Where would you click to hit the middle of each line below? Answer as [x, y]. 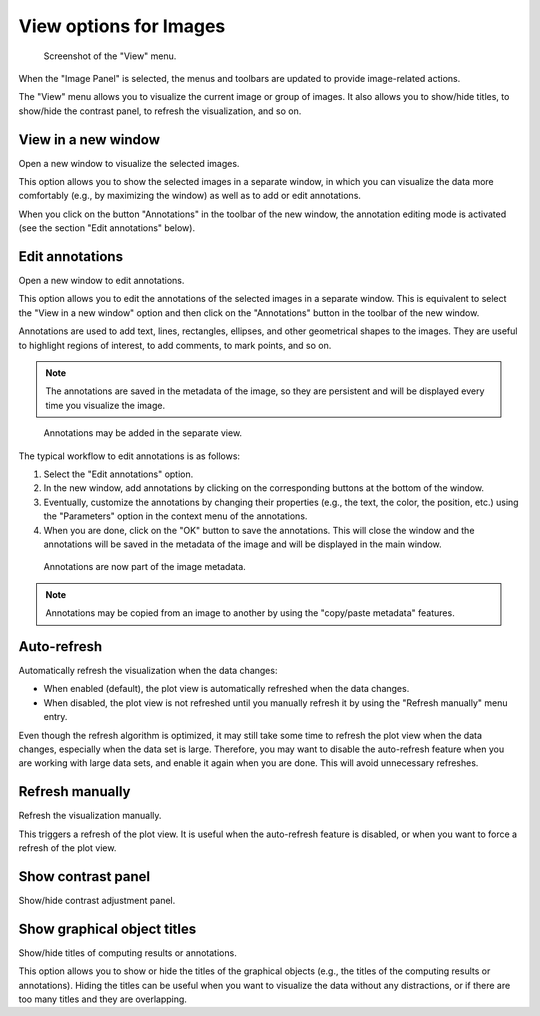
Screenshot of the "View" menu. [110, 56]
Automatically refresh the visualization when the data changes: [148, 671]
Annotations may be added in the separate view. [143, 433]
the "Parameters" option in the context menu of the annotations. [175, 516]
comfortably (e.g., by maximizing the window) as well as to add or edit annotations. [190, 196]
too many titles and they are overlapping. [102, 999]
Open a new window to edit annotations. [101, 281]
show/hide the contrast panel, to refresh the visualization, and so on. [160, 111]
